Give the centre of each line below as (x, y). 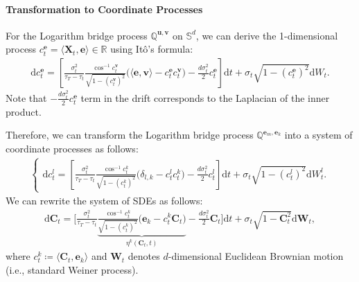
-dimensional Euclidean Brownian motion (256, 256)
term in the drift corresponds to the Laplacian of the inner (205, 97)
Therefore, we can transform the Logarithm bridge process (130, 135)
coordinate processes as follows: (72, 148)
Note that (26, 97)
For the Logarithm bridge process (77, 35)
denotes (144, 256)
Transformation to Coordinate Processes (104, 9)
